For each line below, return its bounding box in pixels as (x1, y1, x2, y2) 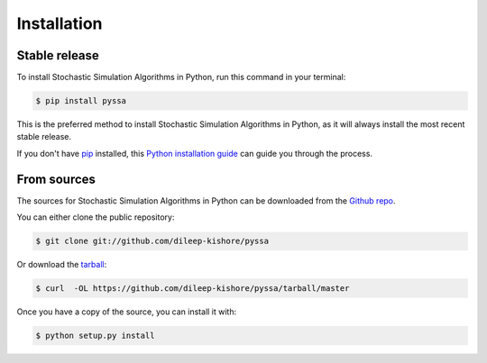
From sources (16, 171, 96, 186)
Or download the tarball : (16, 259, 107, 270)
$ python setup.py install (35, 331, 155, 341)
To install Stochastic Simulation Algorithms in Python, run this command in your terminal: (16, 72, 346, 83)
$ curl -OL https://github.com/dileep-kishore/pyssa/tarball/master (35, 284, 350, 294)
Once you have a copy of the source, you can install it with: (16, 306, 237, 317)
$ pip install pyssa (35, 95, 126, 106)
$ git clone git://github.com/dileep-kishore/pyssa (35, 236, 270, 247)
